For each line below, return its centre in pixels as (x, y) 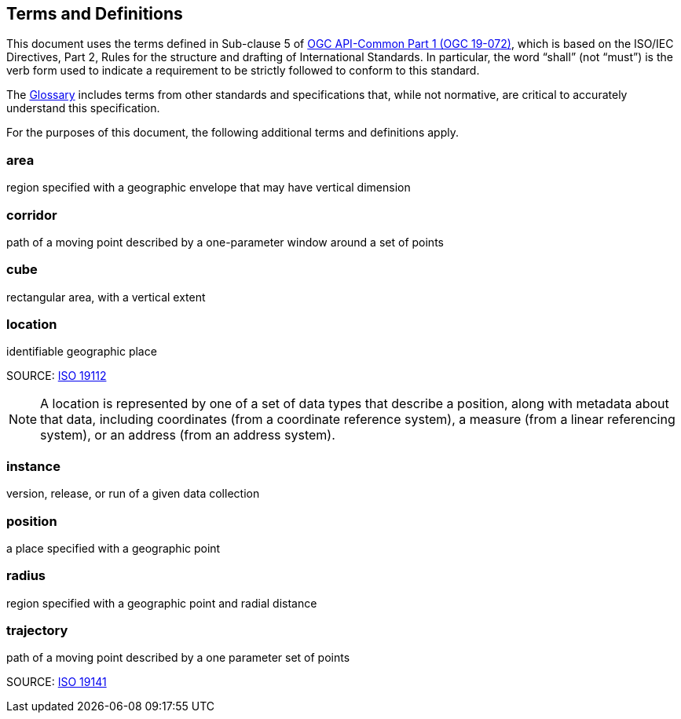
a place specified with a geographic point (113, 548)
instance (33, 466)
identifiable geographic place (82, 352)
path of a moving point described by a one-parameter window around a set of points (225, 242)
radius (26, 576)
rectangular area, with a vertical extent (106, 297)
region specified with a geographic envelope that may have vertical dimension (209, 188)
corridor (32, 215)
